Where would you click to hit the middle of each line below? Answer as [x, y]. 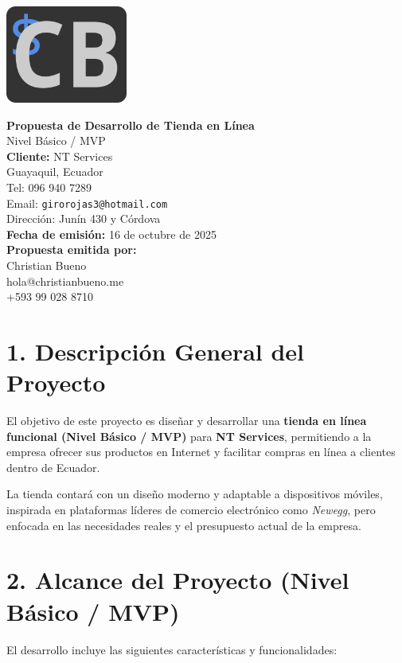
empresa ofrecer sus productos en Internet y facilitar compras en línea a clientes [201, 452]
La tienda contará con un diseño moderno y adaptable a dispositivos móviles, [195, 494]
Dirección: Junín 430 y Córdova [84, 218]
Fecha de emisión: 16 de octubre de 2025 [111, 234]
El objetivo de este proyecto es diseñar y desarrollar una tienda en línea [187, 421]
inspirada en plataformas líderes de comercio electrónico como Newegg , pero [191, 509]
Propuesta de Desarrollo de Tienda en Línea [131, 125]
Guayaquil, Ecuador [55, 172]
